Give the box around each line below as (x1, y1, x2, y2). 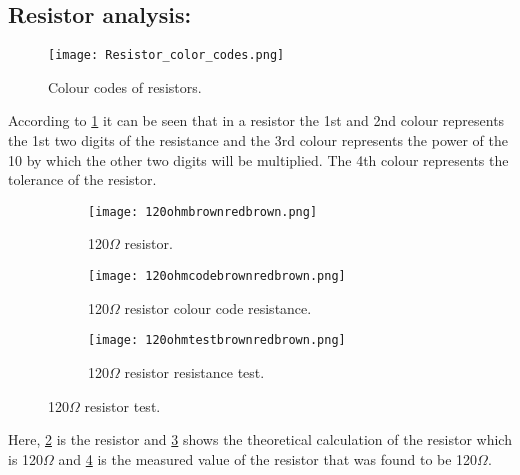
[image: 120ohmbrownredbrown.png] (88, 204, 318, 219)
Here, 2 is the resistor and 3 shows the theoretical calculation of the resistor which (8, 429, 512, 450)
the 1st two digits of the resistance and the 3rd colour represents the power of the (8, 130, 508, 151)
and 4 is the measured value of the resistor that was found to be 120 (58, 448, 478, 469)
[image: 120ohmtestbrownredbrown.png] (88, 333, 346, 348)
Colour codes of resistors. (48, 76, 202, 97)
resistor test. (84, 395, 161, 416)
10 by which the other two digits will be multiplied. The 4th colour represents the (8, 149, 509, 170)
